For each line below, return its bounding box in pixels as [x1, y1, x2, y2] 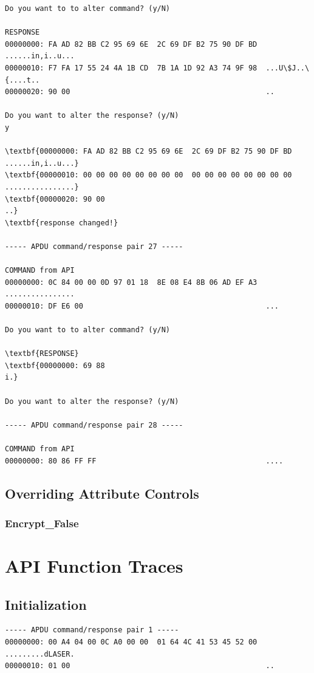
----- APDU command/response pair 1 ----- [5, 626, 179, 635]
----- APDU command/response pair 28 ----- [5, 420, 183, 429]
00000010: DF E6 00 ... [5, 301, 279, 310]
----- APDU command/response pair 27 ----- [5, 242, 183, 251]
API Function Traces [5, 553, 183, 578]
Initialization [5, 595, 87, 613]
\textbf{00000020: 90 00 [5, 194, 105, 203]
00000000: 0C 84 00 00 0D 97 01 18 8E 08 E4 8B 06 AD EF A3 [5, 278, 258, 287]
